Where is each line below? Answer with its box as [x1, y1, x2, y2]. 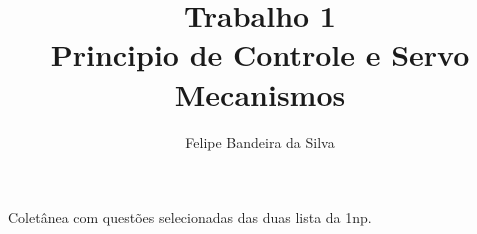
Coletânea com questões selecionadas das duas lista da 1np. [8, 207, 372, 228]
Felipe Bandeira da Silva [185, 131, 335, 152]
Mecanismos [174, 73, 346, 114]
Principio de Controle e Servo [50, 34, 470, 75]
